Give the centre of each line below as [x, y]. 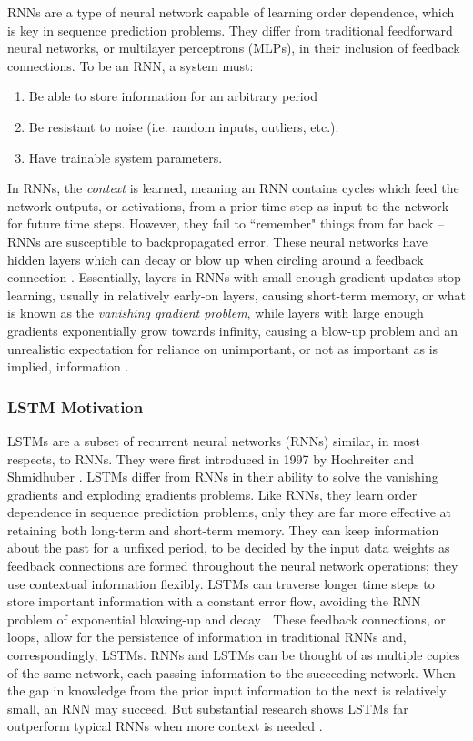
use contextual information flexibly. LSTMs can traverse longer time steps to [221, 583]
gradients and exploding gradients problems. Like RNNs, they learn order [212, 494]
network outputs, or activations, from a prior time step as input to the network [228, 205]
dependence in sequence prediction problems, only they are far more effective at [229, 512]
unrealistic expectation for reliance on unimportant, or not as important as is [223, 348]
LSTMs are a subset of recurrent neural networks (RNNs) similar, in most [214, 440]
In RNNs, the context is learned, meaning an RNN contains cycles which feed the [233, 188]
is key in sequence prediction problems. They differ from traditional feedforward [230, 30]
